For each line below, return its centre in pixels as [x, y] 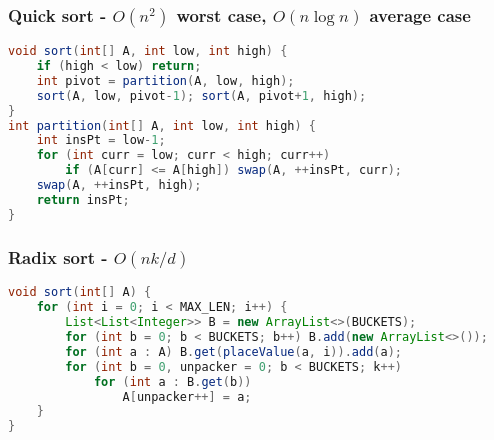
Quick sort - [57, 14]
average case [420, 14]
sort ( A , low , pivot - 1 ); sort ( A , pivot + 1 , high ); [201, 95]
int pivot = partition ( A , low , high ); [165, 80]
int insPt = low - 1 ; [101, 140]
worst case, [221, 14]
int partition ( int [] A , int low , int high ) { [162, 125]
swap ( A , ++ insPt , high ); [119, 185]
